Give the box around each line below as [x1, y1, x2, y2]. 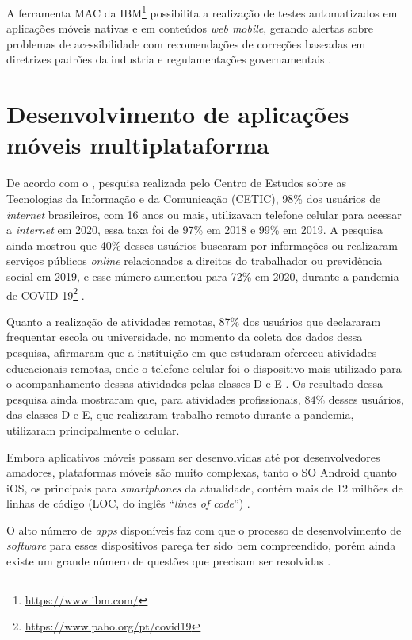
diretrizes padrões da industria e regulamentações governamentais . [6, 51, 332, 67]
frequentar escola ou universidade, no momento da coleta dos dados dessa [6, 328, 363, 345]
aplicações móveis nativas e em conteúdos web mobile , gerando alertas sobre [6, 20, 373, 36]
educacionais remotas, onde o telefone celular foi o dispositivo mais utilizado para [6, 359, 402, 376]
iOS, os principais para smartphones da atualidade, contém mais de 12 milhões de [6, 479, 403, 496]
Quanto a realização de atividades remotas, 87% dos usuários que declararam [6, 312, 381, 329]
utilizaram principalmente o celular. [6, 421, 180, 438]
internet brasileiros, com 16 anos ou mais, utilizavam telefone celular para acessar [6, 205, 402, 222]
